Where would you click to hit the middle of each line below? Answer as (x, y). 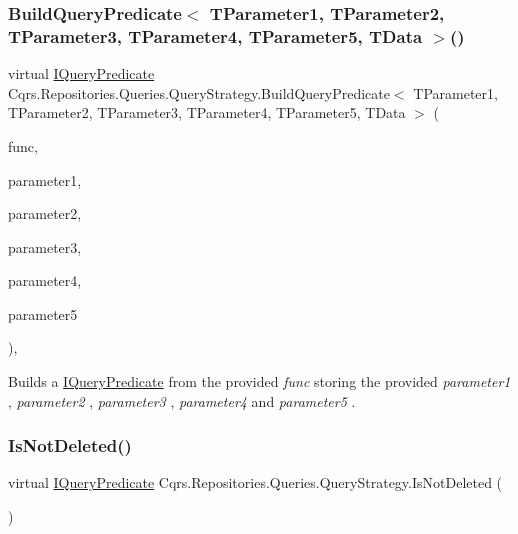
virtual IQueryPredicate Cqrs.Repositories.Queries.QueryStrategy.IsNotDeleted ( (255, 482)
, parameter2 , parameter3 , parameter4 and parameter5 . (182, 400)
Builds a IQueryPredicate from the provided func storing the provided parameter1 (259, 381)
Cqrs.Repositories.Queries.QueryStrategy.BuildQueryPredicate (199, 92)
